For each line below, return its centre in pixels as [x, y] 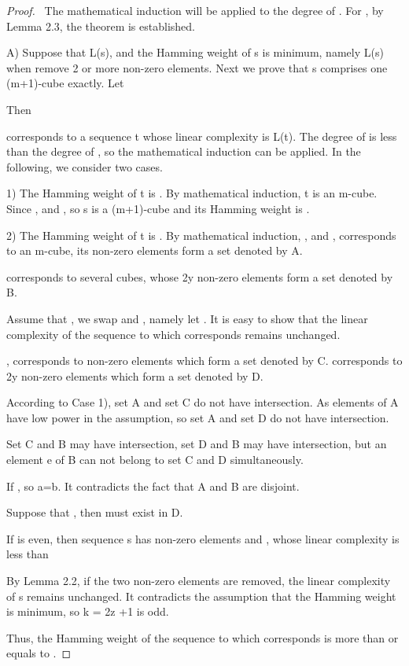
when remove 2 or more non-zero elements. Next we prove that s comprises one [197, 67]
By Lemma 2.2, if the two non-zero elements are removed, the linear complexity [199, 581]
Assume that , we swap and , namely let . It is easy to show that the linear [187, 318]
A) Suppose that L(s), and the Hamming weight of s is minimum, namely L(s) [195, 52]
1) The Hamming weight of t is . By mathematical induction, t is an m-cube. [192, 193]
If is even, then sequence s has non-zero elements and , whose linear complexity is [203, 538]
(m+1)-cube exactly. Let [65, 83]
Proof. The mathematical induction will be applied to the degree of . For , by [195, 10]
